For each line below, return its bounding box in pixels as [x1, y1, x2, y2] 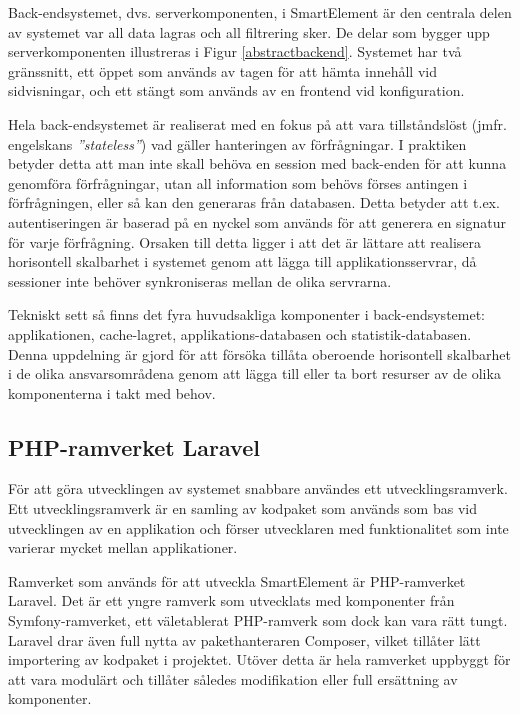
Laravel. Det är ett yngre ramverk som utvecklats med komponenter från [8, 590, 455, 611]
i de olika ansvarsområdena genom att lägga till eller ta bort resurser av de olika [8, 363, 501, 384]
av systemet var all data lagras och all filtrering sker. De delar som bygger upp [8, 21, 490, 42]
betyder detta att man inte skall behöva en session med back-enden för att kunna [8, 153, 507, 174]
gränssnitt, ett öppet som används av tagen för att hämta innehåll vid [8, 60, 437, 81]
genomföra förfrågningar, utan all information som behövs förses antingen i [8, 172, 468, 193]
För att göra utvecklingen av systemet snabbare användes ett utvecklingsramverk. [8, 478, 508, 499]
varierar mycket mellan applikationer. [8, 537, 238, 558]
